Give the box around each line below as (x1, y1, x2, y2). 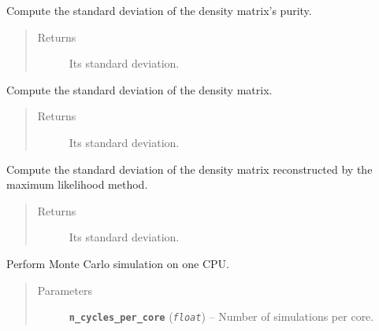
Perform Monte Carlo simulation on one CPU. (6, 255, 229, 271)
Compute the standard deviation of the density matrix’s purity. (6, 2, 312, 18)
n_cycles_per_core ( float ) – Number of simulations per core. (69, 308, 374, 325)
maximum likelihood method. (6, 176, 148, 193)
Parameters (37, 281, 92, 298)
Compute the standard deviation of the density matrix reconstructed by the (6, 160, 373, 177)
